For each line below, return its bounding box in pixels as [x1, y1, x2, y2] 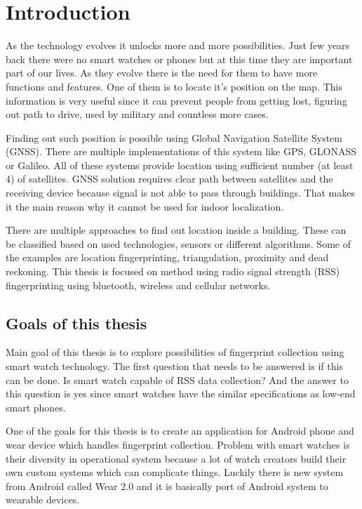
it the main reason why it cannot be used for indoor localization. [6, 199, 284, 213]
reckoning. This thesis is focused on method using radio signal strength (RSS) [6, 264, 340, 279]
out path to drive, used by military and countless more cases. [6, 107, 269, 121]
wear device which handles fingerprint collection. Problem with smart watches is [6, 437, 350, 451]
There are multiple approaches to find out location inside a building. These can [6, 223, 347, 237]
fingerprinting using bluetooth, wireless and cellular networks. [6, 277, 271, 292]
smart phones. [6, 399, 66, 414]
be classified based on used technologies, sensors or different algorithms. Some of [6, 236, 351, 251]
